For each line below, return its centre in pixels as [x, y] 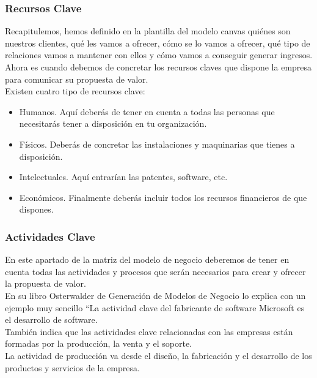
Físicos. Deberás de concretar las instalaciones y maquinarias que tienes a [157, 144]
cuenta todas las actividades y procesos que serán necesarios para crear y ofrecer [155, 271]
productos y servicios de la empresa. [72, 367]
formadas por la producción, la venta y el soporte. [98, 343]
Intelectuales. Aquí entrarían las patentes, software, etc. [123, 177]
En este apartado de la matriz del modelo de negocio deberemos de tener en [147, 259]
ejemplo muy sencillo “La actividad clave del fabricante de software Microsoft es [155, 307]
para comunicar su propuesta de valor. [77, 79]
